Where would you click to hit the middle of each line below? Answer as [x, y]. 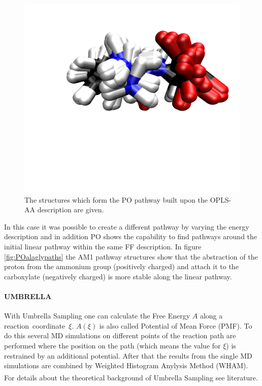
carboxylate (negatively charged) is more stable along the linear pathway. [118, 276]
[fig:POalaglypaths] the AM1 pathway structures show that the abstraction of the [131, 256]
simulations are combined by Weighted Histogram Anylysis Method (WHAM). [126, 365]
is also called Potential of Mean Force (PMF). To [176, 325]
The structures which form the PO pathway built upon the [116, 199]
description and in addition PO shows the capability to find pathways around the [131, 236]
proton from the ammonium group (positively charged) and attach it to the [121, 266]
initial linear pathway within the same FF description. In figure [103, 246]
